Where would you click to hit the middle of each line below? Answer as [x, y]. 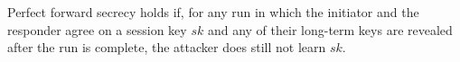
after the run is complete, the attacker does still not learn [167, 47]
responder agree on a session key [97, 29]
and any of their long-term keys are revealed [330, 29]
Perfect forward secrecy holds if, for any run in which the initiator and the [213, 12]
